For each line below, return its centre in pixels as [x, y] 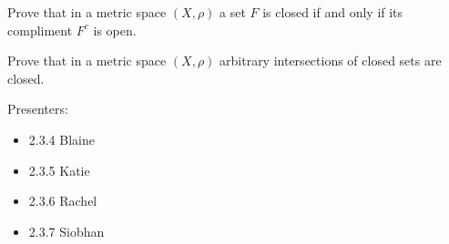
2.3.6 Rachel [63, 201]
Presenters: [38, 109]
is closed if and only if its [333, 12]
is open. [115, 30]
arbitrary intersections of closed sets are [331, 61]
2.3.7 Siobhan [66, 231]
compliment [40, 30]
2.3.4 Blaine [61, 139]
